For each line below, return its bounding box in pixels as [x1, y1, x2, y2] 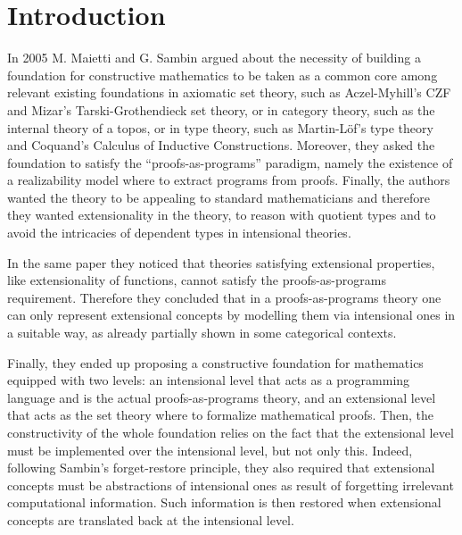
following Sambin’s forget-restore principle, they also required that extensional [7, 458, 435, 477]
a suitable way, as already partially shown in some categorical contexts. [7, 323, 397, 342]
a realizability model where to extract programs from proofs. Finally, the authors [7, 171, 450, 189]
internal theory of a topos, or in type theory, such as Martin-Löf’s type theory [7, 118, 433, 137]
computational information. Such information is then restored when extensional [7, 493, 441, 512]
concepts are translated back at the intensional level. [7, 510, 294, 529]
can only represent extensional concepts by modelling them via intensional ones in [7, 305, 456, 324]
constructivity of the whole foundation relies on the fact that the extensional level [7, 423, 454, 441]
